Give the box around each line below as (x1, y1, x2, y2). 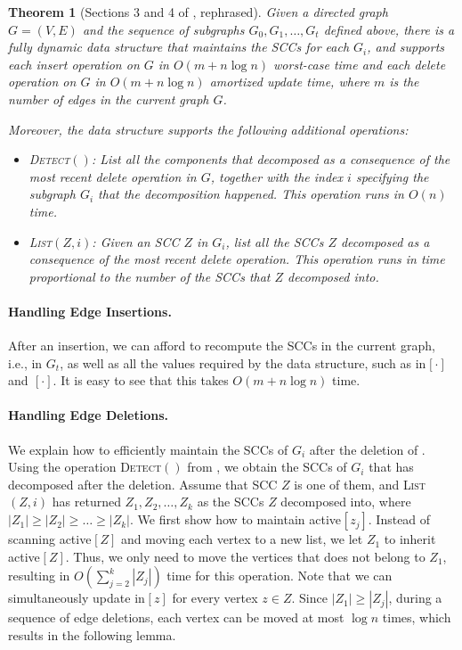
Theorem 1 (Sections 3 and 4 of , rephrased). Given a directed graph (8, 3, 388, 21)
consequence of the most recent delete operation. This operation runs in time (28, 250, 445, 268)
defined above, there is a (323, 20, 455, 38)
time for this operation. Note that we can (166, 566, 393, 585)
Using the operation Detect (8, 457, 162, 476)
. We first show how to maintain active (129, 510, 342, 529)
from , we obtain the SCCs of (187, 457, 347, 476)
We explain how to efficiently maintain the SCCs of (8, 440, 288, 458)
